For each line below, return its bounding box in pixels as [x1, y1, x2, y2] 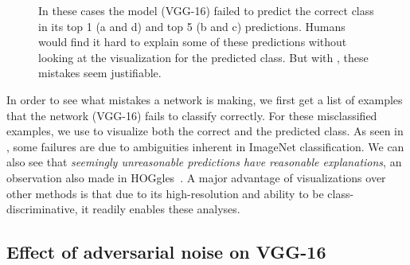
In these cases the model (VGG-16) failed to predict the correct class [38, 2, 374, 18]
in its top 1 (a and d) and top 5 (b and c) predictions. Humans [38, 18, 346, 34]
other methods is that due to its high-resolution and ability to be [6, 185, 324, 201]
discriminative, [6, 201, 78, 217]
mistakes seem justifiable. [38, 64, 162, 81]
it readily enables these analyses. [81, 201, 240, 217]
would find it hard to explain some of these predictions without [38, 33, 347, 50]
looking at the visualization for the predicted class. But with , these [38, 49, 369, 65]
